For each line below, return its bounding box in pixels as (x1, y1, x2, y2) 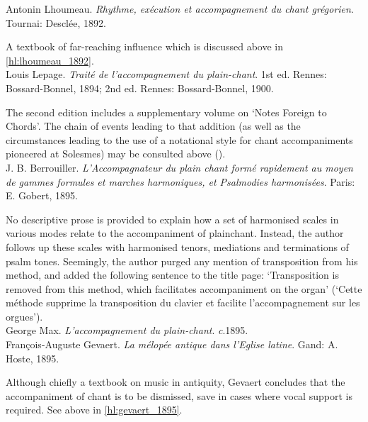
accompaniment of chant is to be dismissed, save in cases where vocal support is (6, 388, 352, 403)
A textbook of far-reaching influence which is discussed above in (6, 39, 283, 54)
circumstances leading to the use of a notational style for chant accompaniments (6, 132, 353, 147)
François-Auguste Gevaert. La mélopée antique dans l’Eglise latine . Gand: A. (6, 337, 338, 352)
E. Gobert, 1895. (6, 188, 78, 203)
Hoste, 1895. (6, 350, 59, 365)
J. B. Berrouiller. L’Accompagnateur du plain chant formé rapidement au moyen (6, 160, 353, 174)
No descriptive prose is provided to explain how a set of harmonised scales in (6, 211, 339, 226)
